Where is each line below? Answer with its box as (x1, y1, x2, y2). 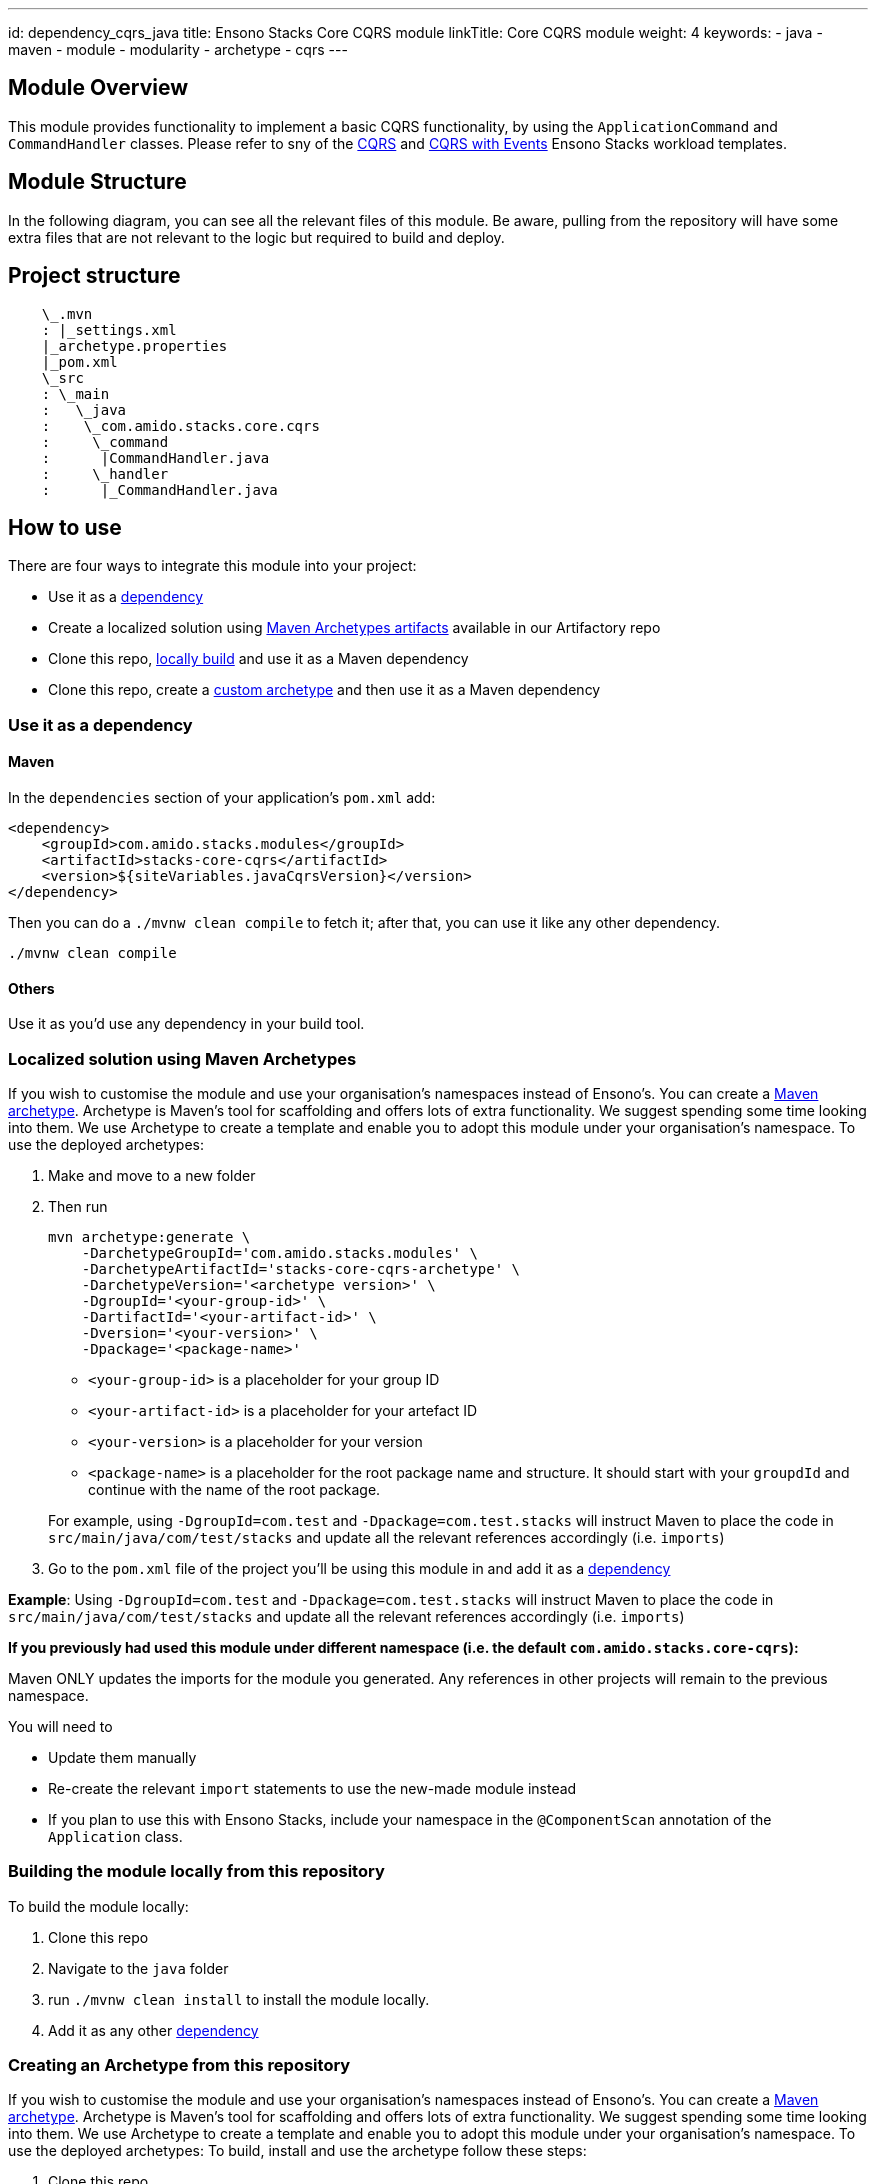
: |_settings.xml (41, 321, 177, 338)
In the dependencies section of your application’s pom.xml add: (8, 788, 436, 806)
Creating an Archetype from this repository (8, 2055, 351, 2076)
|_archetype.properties (41, 337, 228, 354)
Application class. (48, 1827, 183, 1845)
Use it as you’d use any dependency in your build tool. (8, 1015, 365, 1033)
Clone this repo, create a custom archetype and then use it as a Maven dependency (48, 681, 601, 699)
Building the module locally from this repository (8, 1861, 385, 1882)
